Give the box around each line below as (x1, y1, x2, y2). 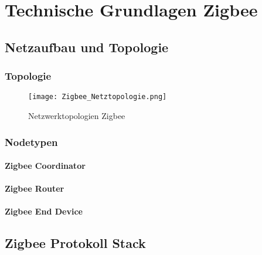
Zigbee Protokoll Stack (5, 234, 146, 252)
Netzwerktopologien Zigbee (28, 110, 125, 122)
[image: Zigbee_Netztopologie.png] (28, 93, 167, 101)
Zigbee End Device (5, 205, 83, 217)
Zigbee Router (5, 182, 64, 195)
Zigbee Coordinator (5, 159, 86, 172)
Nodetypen (5, 134, 58, 149)
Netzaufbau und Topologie (5, 38, 169, 56)
